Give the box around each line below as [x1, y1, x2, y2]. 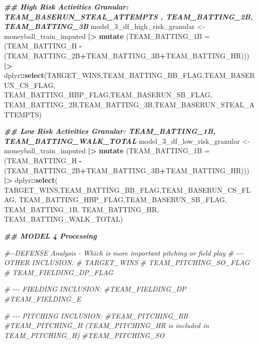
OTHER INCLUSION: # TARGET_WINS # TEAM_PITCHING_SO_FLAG [4, 257, 250, 268]
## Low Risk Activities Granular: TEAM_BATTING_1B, [4, 126, 216, 136]
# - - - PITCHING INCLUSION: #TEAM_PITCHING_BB [4, 310, 188, 321]
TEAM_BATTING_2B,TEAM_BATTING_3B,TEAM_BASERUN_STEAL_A [4, 99, 255, 109]
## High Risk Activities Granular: [4, 1, 129, 11]
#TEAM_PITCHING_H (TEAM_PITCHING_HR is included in [4, 320, 209, 331]
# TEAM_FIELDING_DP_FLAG [4, 267, 113, 277]
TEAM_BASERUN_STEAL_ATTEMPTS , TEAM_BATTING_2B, [4, 11, 253, 21]
